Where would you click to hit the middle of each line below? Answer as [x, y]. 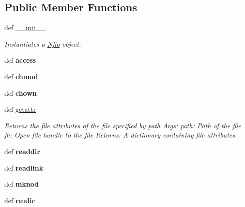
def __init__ [25, 27]
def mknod [22, 184]
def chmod [21, 76]
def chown [21, 93]
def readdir [22, 151]
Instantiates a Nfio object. [43, 43]
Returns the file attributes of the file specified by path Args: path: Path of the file [123, 125]
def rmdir [20, 200]
